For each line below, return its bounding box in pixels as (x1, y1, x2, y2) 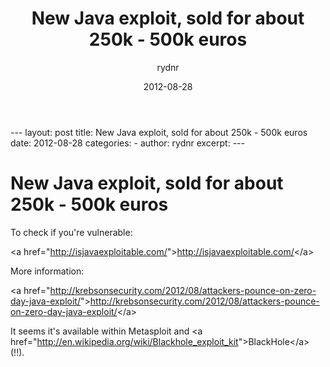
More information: (10, 265, 85, 277)
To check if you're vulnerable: (10, 226, 133, 238)
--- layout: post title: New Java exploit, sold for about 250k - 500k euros (10, 126, 308, 138)
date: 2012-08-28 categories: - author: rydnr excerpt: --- (10, 137, 245, 149)
